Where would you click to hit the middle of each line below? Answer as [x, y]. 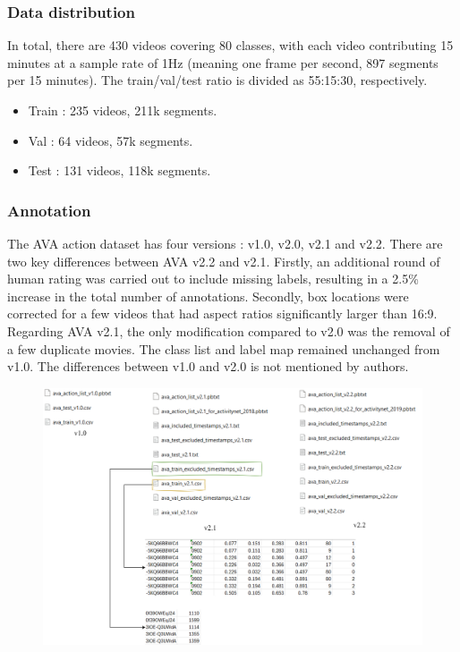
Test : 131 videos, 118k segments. [119, 170]
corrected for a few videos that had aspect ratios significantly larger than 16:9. [222, 313]
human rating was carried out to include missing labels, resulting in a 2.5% [213, 279]
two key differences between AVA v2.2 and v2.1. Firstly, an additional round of [224, 261]
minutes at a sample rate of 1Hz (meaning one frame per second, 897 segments [223, 62]
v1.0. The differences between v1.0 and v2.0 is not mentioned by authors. [208, 366]
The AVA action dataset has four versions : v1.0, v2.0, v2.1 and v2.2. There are [225, 243]
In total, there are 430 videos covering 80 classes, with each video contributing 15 [230, 45]
